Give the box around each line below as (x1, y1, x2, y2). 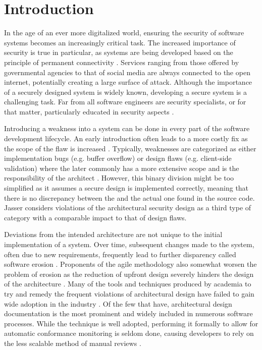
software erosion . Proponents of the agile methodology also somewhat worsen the (4, 259, 257, 269)
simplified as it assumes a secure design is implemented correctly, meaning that (4, 183, 249, 193)
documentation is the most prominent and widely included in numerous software (4, 308, 253, 319)
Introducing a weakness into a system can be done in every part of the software (4, 123, 250, 134)
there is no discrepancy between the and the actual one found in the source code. (4, 192, 255, 203)
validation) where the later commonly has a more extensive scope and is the (4, 162, 239, 173)
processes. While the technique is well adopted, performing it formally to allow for (4, 318, 258, 328)
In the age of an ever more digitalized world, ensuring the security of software (4, 27, 244, 38)
